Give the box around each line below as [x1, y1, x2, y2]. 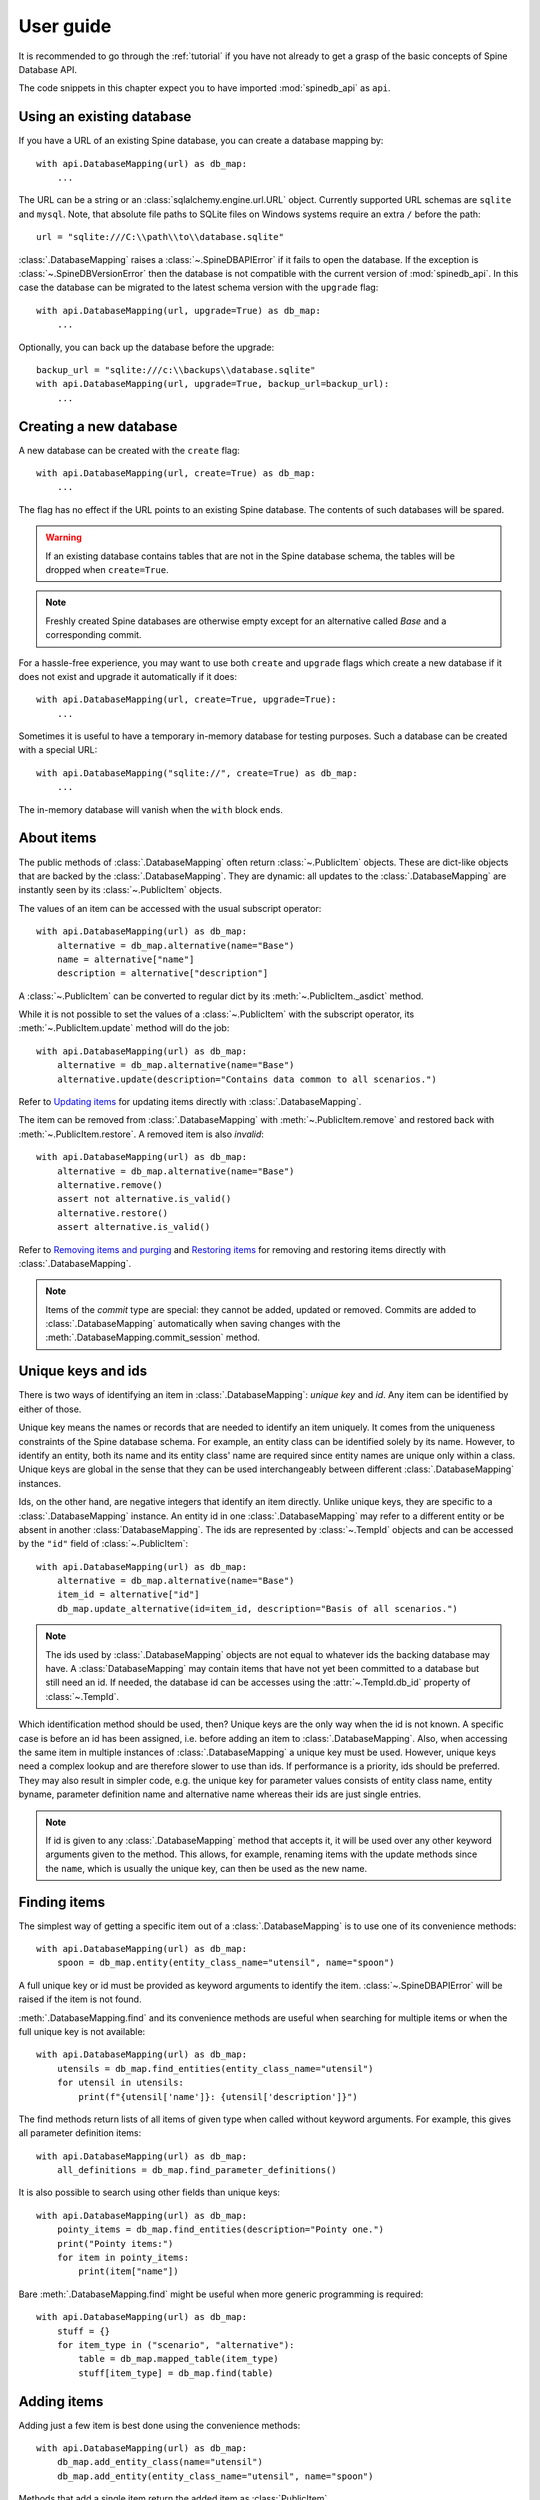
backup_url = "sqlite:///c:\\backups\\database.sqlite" [36, 364, 316, 375]
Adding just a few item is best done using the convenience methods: [18, 2419, 301, 2431]
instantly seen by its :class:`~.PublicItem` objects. [18, 884, 223, 896]
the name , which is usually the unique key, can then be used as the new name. [45, 1862, 368, 1874]
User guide [18, 15, 112, 37]
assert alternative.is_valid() [56, 1221, 211, 1233]
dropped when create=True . [45, 563, 169, 575]
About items [18, 830, 97, 847]
